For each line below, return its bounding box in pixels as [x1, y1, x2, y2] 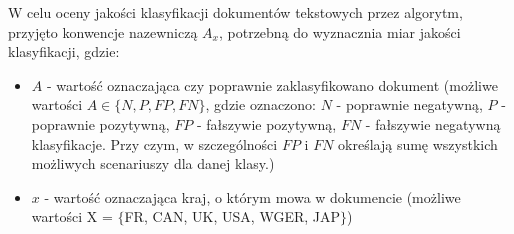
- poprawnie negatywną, [336, 94, 483, 115]
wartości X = [31, 206, 113, 227]
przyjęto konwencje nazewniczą [8, 21, 198, 42]
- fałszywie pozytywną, [196, 113, 337, 134]
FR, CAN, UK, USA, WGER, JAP [124, 206, 341, 227]
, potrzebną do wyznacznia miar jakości [218, 21, 461, 42]
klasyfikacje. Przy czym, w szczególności [31, 133, 278, 154]
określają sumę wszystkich [338, 133, 498, 154]
